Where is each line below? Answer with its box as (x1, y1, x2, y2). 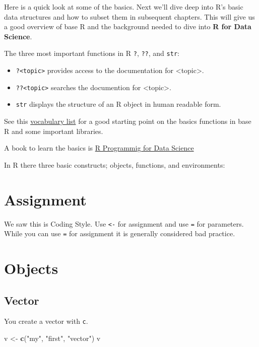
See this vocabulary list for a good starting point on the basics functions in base (4, 116, 251, 126)
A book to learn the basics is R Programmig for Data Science (4, 143, 194, 153)
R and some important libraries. (4, 125, 103, 136)
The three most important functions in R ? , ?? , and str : (4, 48, 179, 58)
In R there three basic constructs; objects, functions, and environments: (4, 159, 225, 170)
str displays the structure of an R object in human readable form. (16, 99, 221, 109)
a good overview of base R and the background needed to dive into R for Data (4, 21, 251, 32)
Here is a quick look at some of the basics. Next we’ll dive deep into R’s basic (4, 2, 243, 12)
